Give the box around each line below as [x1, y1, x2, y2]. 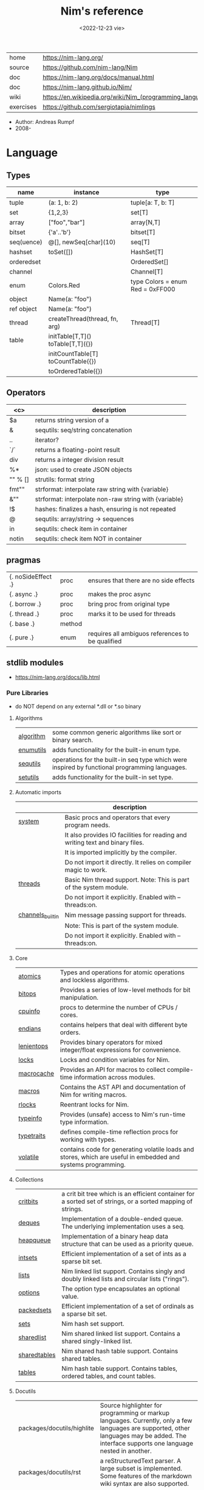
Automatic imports [15, 788, 62, 795]
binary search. [52, 735, 93, 744]
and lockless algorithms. [59, 975, 129, 984]
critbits [18, 1197, 38, 1206]
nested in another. [100, 1446, 152, 1455]
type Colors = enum [130, 277, 187, 286]
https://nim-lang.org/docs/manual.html [42, 73, 155, 81]
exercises [9, 102, 37, 111]
